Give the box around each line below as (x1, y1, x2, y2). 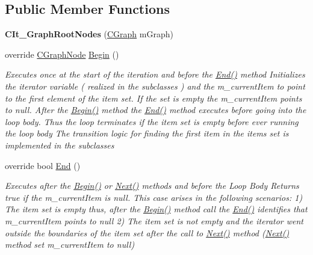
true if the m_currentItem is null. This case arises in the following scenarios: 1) (5, 191, 303, 203)
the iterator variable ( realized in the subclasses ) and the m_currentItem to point (5, 79, 305, 92)
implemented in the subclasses (5, 138, 114, 151)
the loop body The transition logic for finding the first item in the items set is (5, 127, 289, 140)
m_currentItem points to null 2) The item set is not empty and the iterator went (5, 214, 304, 227)
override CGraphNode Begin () (5, 48, 119, 60)
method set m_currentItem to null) (5, 238, 135, 251)
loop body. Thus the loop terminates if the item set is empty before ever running (5, 115, 299, 127)
